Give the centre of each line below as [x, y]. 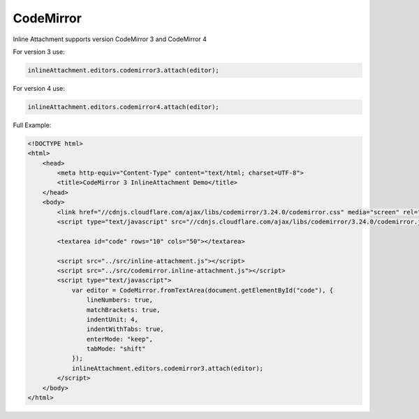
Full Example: [32, 125]
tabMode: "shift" [116, 349]
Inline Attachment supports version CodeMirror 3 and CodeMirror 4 [110, 39]
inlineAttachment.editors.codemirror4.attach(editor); [123, 107]
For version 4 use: [39, 88]
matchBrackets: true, [123, 310]
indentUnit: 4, [112, 319]
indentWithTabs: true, [125, 329]
